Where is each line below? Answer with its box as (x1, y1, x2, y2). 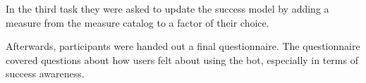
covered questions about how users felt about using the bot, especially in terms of (6, 52, 358, 67)
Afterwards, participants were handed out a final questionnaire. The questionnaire (6, 39, 360, 53)
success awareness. (6, 66, 85, 81)
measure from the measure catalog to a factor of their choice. (6, 15, 269, 30)
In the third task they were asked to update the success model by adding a (6, 1, 329, 15)
